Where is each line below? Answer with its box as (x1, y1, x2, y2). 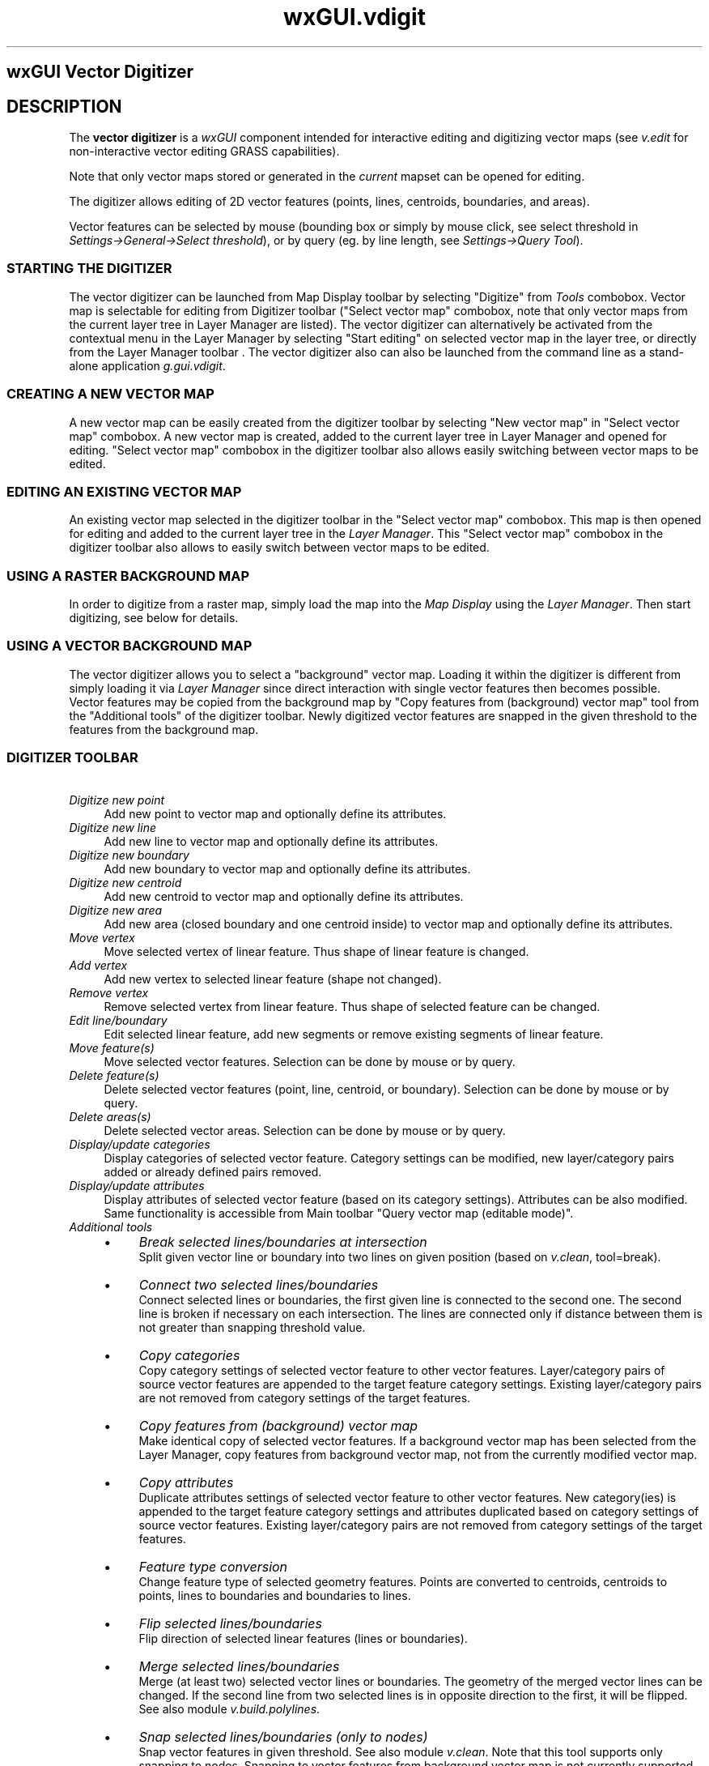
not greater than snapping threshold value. (138, 1320, 366, 1334)
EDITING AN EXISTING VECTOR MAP (6, 483, 242, 500)
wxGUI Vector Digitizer (6, 62, 194, 83)
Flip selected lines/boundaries (138, 1615, 322, 1632)
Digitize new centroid (69, 875, 182, 889)
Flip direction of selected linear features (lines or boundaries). (138, 1631, 468, 1645)
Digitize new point (69, 792, 165, 807)
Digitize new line (69, 820, 156, 834)
